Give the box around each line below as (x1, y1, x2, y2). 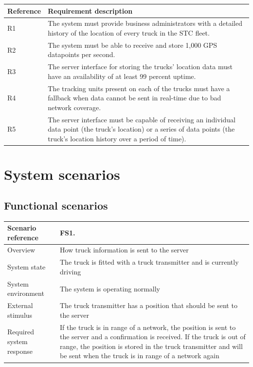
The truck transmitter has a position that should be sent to (59, 300, 237, 310)
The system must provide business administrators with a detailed (48, 18, 242, 28)
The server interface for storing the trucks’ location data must (48, 61, 233, 72)
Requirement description (48, 5, 133, 16)
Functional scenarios (4, 197, 108, 212)
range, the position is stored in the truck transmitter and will (59, 341, 243, 351)
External (7, 300, 33, 310)
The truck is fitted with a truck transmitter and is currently (59, 257, 239, 267)
